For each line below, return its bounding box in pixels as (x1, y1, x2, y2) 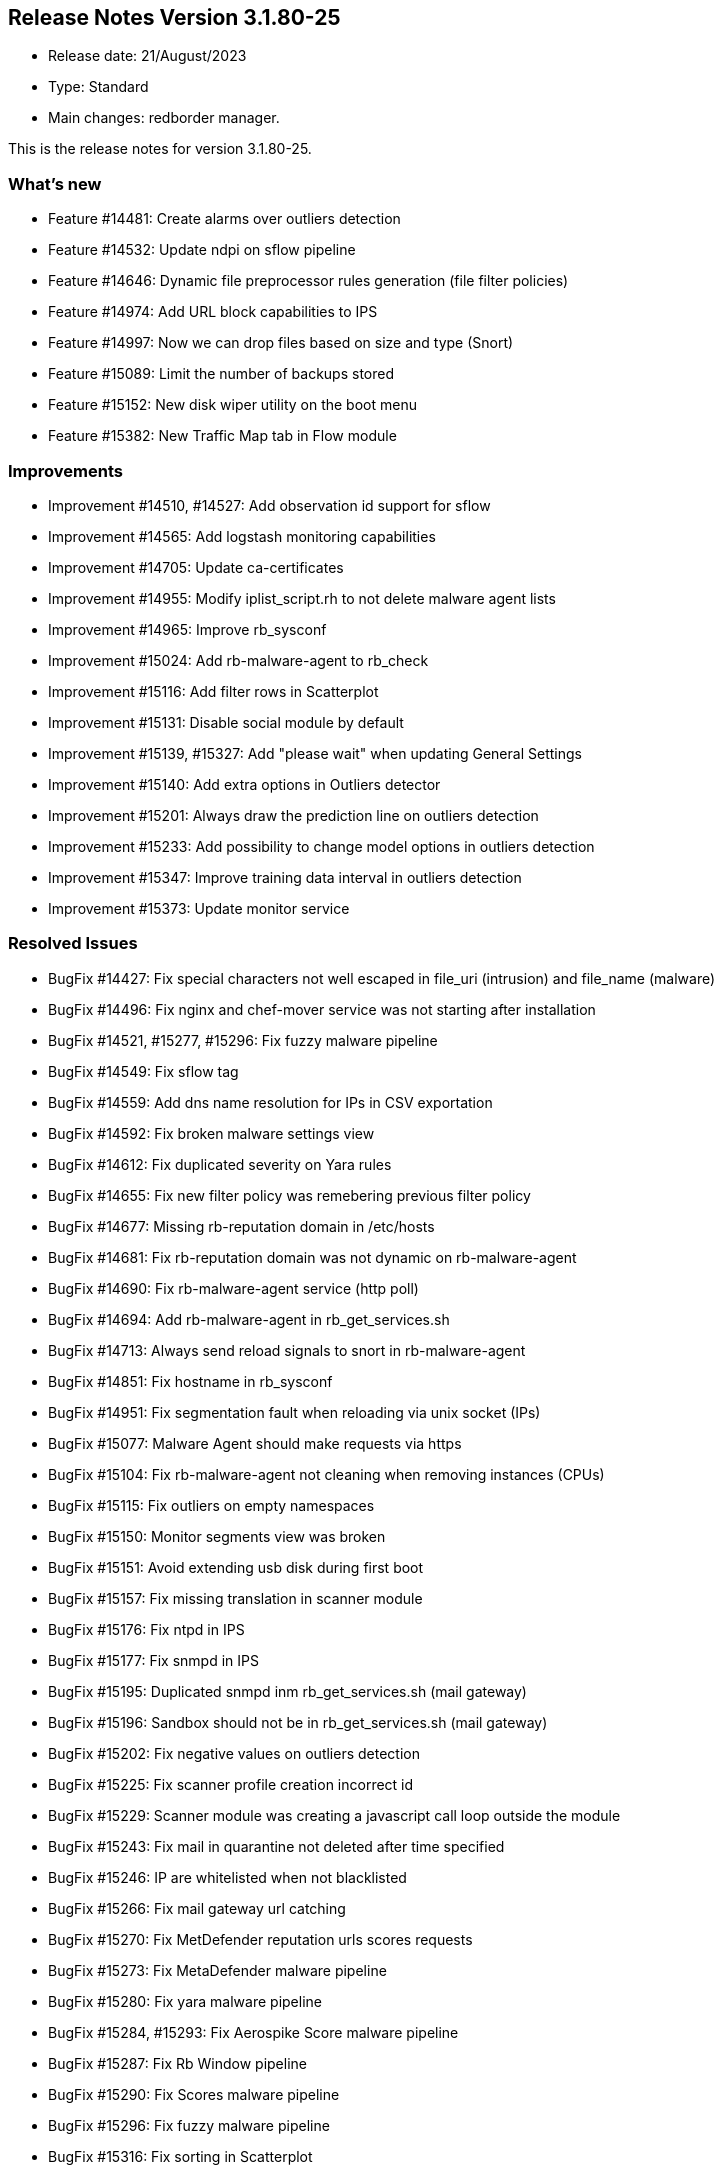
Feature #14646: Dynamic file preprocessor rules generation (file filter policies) (48, 272, 569, 290)
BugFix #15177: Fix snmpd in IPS (48, 1651, 259, 1669)
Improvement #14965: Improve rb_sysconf (48, 620, 327, 638)
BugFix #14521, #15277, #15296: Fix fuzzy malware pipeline (48, 1031, 438, 1049)
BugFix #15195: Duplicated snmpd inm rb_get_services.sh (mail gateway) (48, 1682, 527, 1700)
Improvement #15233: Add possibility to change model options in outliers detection (48, 837, 595, 855)
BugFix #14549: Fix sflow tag (48, 1062, 239, 1080)
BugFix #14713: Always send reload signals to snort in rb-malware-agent (48, 1341, 526, 1359)
